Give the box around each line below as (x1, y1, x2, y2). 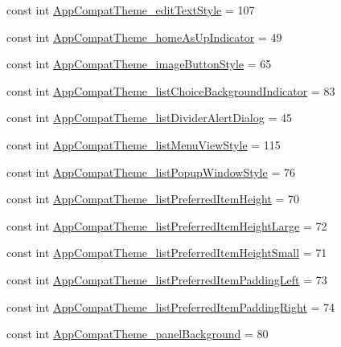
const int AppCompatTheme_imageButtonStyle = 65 (6, 55, 272, 72)
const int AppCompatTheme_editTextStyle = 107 (6, 2, 255, 18)
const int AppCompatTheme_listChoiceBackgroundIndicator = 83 (6, 82, 335, 99)
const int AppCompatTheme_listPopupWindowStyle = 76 (6, 163, 295, 180)
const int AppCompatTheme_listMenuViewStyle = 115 (6, 136, 281, 153)
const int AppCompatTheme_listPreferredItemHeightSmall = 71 (6, 244, 327, 261)
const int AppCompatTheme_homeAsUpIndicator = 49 (6, 28, 282, 45)
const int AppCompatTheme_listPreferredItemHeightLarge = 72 (6, 217, 327, 234)
